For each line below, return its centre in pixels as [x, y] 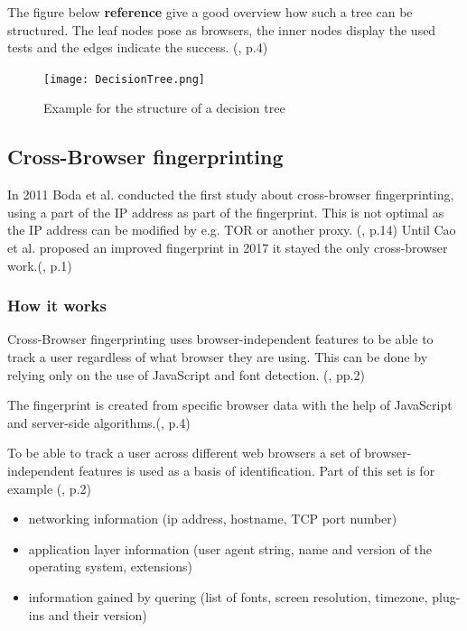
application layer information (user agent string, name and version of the [230, 548]
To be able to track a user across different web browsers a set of [184, 453]
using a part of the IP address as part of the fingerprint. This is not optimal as [226, 212]
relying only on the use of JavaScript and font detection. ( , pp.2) [186, 374]
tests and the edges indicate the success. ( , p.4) [138, 47]
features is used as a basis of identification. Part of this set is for [257, 470]
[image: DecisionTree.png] [124, 79]
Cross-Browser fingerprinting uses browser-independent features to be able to [220, 339]
